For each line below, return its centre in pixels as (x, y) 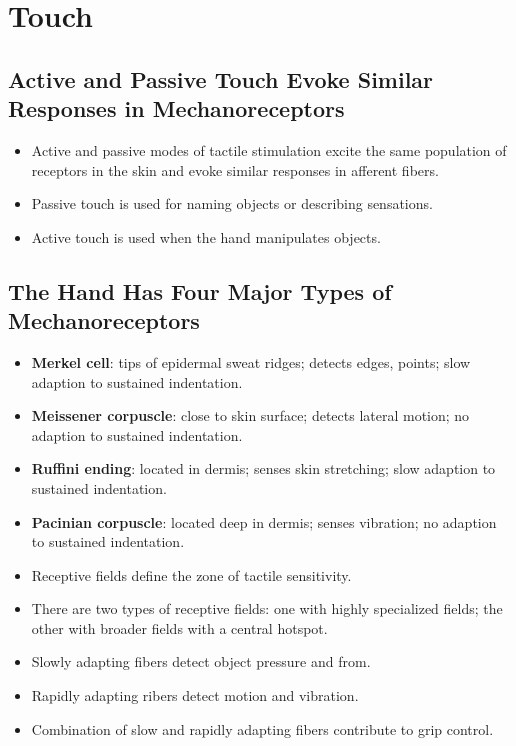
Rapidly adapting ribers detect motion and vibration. (195, 695)
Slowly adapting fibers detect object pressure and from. (201, 661)
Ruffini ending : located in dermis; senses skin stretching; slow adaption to (263, 468)
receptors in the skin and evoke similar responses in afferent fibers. (235, 169)
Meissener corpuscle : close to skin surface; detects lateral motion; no (250, 415)
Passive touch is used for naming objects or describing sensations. (232, 203)
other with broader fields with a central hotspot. (179, 627)
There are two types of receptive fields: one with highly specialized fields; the (267, 608)
